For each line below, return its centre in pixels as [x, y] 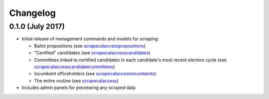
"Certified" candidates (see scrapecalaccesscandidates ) [92, 53]
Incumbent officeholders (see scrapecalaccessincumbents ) [95, 74]
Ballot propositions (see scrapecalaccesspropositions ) [90, 46]
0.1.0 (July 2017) [37, 26]
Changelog [32, 13]
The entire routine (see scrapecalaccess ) [76, 81]
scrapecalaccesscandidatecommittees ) [74, 67]
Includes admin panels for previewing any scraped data [78, 88]
